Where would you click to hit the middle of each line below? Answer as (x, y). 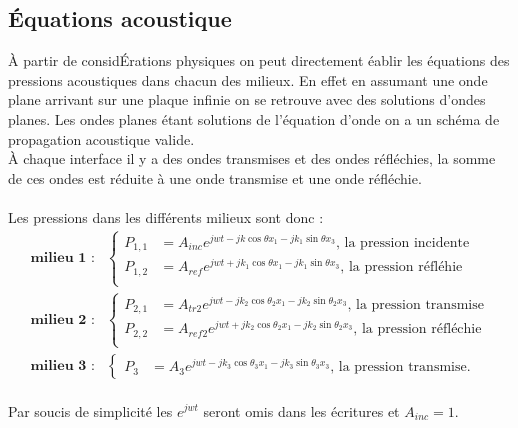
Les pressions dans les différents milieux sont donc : (166, 216)
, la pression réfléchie (417, 329)
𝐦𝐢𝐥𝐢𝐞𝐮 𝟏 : (62, 257)
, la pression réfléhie (401, 267)
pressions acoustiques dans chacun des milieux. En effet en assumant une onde (248, 79)
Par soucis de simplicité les (90, 410)
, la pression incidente (403, 242)
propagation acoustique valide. (101, 138)
